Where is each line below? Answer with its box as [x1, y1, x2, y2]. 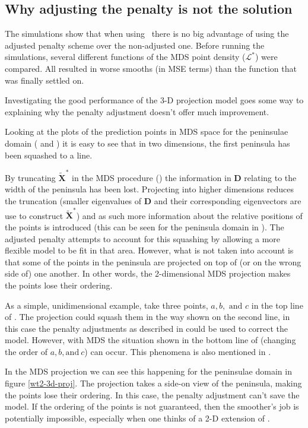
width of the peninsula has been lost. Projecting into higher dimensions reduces [5, 183, 294, 195]
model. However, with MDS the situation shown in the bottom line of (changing [5, 334, 296, 346]
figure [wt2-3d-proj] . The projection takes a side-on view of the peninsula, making [5, 377, 302, 389]
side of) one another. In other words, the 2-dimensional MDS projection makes [5, 267, 291, 280]
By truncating [5, 171, 56, 183]
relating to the [244, 171, 297, 183]
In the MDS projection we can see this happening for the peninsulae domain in [5, 365, 292, 378]
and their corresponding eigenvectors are [154, 195, 301, 207]
